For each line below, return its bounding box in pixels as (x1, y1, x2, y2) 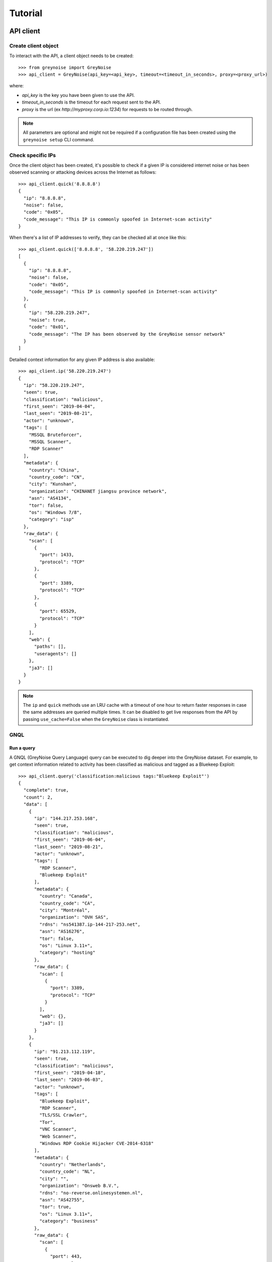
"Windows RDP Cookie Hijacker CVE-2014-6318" (39, 1140, 154, 1146)
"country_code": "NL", (39, 1169, 96, 1175)
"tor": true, (39, 1204, 72, 1210)
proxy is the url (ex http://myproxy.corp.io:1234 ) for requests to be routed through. (22, 106, 193, 112)
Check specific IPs (9, 151, 56, 159)
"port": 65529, (39, 608, 77, 614)
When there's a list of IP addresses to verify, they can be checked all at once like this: (9, 235, 187, 241)
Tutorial (9, 8, 43, 19)
